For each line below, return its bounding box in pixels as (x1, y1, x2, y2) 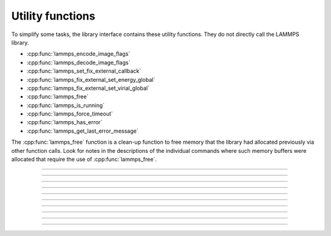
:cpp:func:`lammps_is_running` (26, 101, 105, 109)
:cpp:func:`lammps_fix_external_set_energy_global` (26, 76, 156, 83)
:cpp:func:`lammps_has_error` (26, 119, 102, 126)
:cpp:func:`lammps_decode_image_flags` (26, 59, 131, 66)
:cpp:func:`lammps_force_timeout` (26, 110, 113, 117)
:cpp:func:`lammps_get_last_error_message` (26, 127, 139, 135)
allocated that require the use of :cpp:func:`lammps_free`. (11, 156, 157, 163)
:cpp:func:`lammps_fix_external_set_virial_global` (26, 84, 150, 92)
